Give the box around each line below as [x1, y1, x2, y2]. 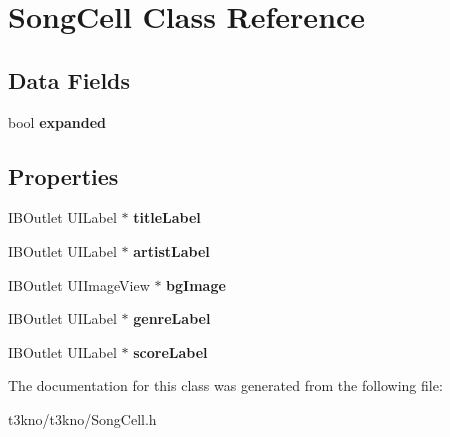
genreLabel [133, 308, 211, 329]
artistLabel [133, 240, 210, 261]
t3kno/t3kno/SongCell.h [8, 408, 157, 429]
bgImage [166, 274, 226, 295]
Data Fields [8, 64, 131, 95]
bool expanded [8, 111, 106, 132]
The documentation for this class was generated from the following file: [8, 375, 443, 396]
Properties [8, 160, 119, 191]
